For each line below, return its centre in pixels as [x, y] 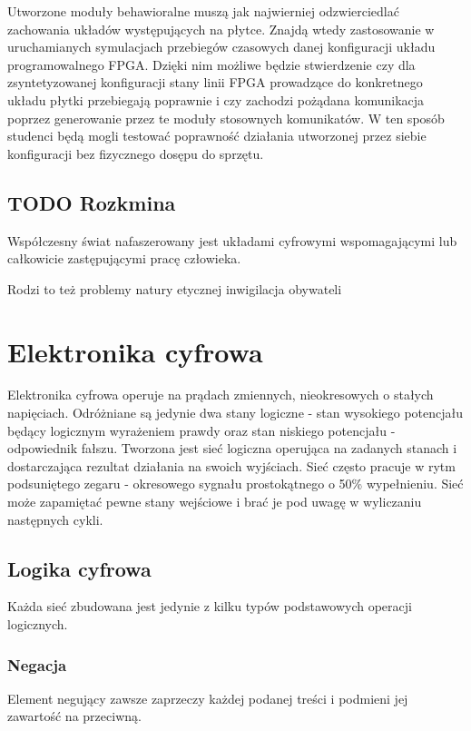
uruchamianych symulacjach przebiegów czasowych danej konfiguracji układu [221, 47]
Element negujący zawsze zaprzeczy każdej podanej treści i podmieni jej [208, 698]
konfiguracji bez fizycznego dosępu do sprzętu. [136, 153]
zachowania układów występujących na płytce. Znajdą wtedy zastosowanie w [221, 29]
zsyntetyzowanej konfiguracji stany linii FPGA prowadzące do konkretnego [215, 82]
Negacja [37, 664]
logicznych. [38, 624]
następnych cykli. [55, 519]
